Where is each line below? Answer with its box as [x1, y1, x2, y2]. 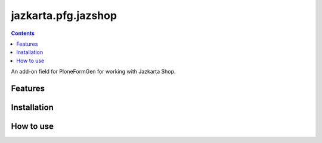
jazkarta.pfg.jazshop [11, 9, 117, 22]
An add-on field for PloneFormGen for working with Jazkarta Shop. [11, 68, 176, 75]
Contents [11, 30, 35, 37]
